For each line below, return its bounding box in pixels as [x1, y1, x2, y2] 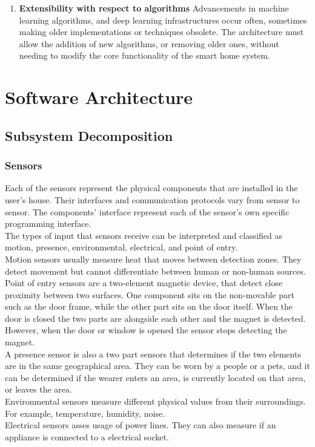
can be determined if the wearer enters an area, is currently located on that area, [5, 371, 306, 383]
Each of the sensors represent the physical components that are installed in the [5, 181, 298, 194]
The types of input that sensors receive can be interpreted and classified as [5, 229, 282, 241]
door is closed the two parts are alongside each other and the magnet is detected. [5, 312, 306, 324]
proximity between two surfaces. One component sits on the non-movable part [5, 288, 294, 301]
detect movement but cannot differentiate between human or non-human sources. [5, 264, 306, 277]
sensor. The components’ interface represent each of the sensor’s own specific [5, 205, 290, 218]
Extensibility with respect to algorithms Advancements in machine [19, 2, 289, 14]
